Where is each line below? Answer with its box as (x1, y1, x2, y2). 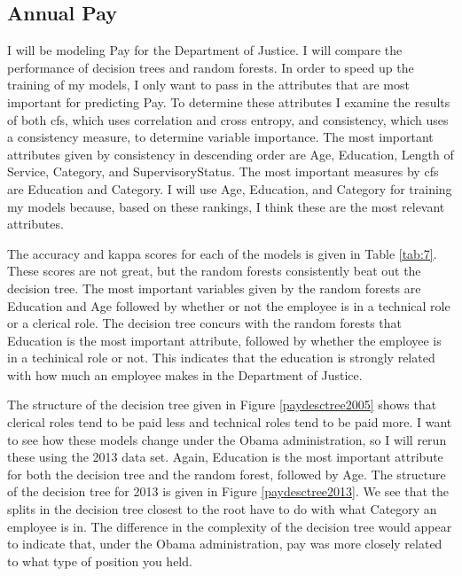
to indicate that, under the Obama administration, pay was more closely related (7, 534, 442, 553)
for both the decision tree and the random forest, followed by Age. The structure (7, 464, 446, 483)
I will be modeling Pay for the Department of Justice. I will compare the (7, 41, 403, 59)
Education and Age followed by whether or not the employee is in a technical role (7, 296, 450, 315)
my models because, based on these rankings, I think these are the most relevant (7, 197, 445, 215)
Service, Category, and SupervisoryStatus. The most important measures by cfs (7, 162, 439, 181)
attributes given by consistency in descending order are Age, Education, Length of (7, 144, 454, 163)
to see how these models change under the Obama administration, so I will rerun (7, 430, 447, 448)
